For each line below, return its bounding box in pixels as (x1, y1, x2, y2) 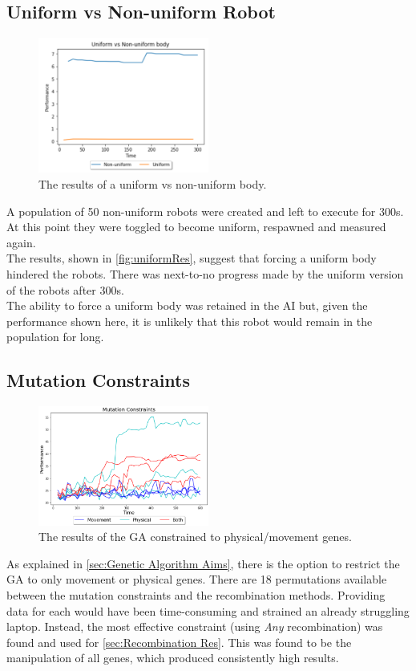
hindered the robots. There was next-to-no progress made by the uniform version (6, 265, 404, 282)
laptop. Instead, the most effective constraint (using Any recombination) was (6, 618, 383, 635)
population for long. (6, 328, 104, 345)
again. (6, 234, 36, 250)
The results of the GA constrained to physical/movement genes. (38, 528, 352, 545)
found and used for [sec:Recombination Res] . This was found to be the (6, 633, 352, 650)
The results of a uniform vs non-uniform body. (38, 175, 267, 192)
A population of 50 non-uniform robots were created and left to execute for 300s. (6, 202, 404, 219)
